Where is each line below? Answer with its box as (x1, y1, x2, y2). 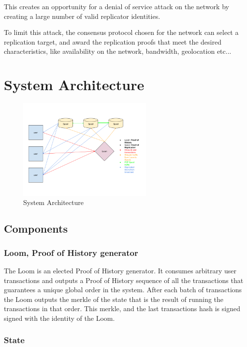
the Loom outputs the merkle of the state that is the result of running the (4, 294, 224, 304)
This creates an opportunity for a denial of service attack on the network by (4, 1, 229, 11)
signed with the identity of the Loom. (4, 313, 115, 323)
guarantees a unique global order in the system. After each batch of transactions (4, 284, 242, 295)
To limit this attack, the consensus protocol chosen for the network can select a (4, 27, 239, 37)
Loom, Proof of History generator (4, 246, 138, 258)
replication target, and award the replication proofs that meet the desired (4, 36, 221, 47)
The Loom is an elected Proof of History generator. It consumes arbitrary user (4, 266, 236, 276)
